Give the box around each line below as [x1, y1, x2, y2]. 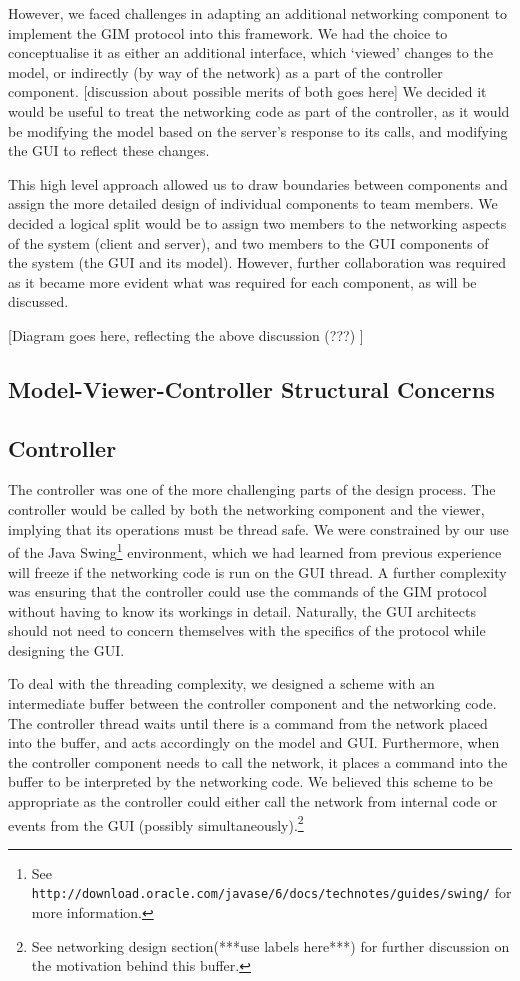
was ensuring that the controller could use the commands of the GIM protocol [8, 581, 487, 602]
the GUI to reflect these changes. [8, 140, 210, 161]
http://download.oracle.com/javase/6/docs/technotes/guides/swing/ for [31, 882, 512, 903]
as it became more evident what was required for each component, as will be [8, 271, 477, 292]
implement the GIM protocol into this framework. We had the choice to [8, 22, 448, 43]
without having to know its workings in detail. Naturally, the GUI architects [8, 600, 476, 621]
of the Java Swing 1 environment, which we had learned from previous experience [8, 539, 502, 562]
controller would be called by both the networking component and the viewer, [8, 499, 485, 520]
